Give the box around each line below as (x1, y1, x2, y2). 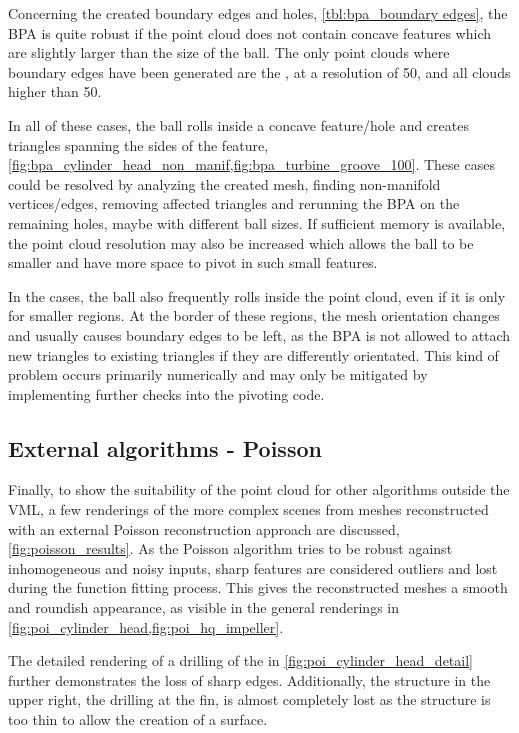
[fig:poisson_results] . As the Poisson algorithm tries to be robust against (8, 538, 453, 559)
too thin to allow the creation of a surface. (8, 709, 268, 730)
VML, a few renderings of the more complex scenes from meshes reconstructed (8, 499, 489, 520)
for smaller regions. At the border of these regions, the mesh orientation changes (8, 305, 500, 326)
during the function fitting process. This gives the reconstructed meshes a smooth (8, 577, 508, 598)
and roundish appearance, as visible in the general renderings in (8, 597, 399, 618)
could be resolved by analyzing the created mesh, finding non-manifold (8, 173, 441, 194)
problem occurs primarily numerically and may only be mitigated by (8, 364, 428, 385)
